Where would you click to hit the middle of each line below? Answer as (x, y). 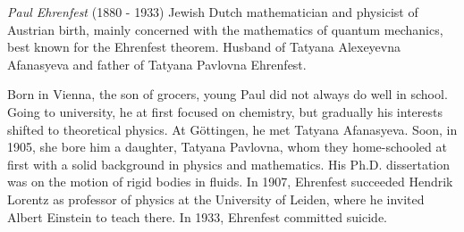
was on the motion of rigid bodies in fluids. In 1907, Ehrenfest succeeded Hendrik (230, 182)
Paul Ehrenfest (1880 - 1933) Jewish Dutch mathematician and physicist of (213, 12)
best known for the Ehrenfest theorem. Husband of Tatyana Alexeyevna (204, 47)
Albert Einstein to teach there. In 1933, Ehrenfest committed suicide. (198, 216)
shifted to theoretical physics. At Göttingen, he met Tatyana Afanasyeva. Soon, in (232, 129)
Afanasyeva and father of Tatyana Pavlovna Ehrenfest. (157, 64)
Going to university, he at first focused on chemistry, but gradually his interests (225, 111)
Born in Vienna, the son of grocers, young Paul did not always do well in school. (228, 94)
